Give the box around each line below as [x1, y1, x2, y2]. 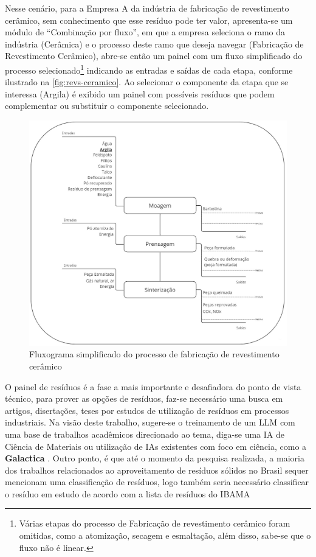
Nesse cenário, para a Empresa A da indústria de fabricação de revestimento [5, 2, 289, 14]
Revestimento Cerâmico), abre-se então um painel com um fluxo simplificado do [5, 49, 303, 62]
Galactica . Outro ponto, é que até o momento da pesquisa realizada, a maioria [5, 452, 304, 464]
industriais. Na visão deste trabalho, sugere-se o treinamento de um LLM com [5, 416, 295, 429]
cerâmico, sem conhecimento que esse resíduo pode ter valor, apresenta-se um [5, 13, 293, 26]
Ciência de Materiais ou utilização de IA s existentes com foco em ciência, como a [5, 440, 307, 452]
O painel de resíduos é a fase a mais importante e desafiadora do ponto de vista [5, 380, 301, 393]
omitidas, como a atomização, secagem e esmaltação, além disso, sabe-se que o [19, 529, 311, 542]
